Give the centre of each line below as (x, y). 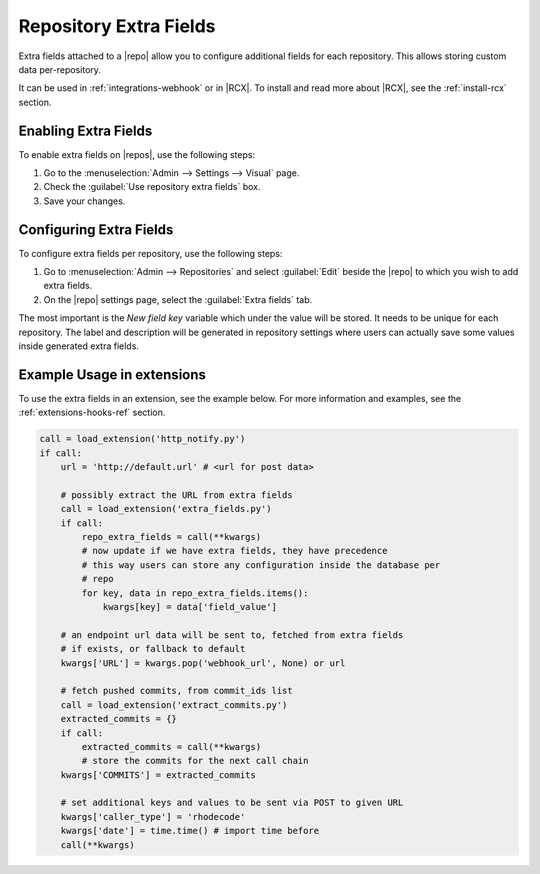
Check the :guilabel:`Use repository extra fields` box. (152, 187)
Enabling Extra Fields (85, 130)
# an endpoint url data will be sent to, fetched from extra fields (232, 634)
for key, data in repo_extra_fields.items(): (195, 593)
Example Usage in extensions (112, 374)
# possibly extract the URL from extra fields (177, 494)
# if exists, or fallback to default (153, 649)
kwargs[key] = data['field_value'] (189, 607)
